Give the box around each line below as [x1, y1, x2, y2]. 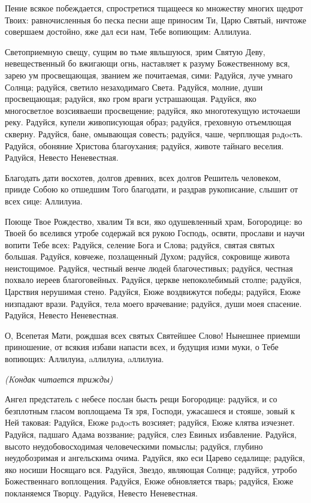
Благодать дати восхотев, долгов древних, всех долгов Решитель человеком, [5, 171, 281, 183]
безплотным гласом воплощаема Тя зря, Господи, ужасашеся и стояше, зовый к [5, 404, 295, 417]
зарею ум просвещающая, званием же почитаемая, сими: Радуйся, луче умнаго [5, 68, 293, 81]
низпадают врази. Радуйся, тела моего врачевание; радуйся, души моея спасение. [5, 297, 302, 309]
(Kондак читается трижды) [5, 372, 113, 385]
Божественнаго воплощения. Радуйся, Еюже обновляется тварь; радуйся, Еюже [5, 475, 294, 487]
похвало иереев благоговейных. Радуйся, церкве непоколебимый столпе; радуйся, [5, 273, 302, 286]
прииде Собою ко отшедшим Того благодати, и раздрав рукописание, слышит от [5, 183, 298, 195]
